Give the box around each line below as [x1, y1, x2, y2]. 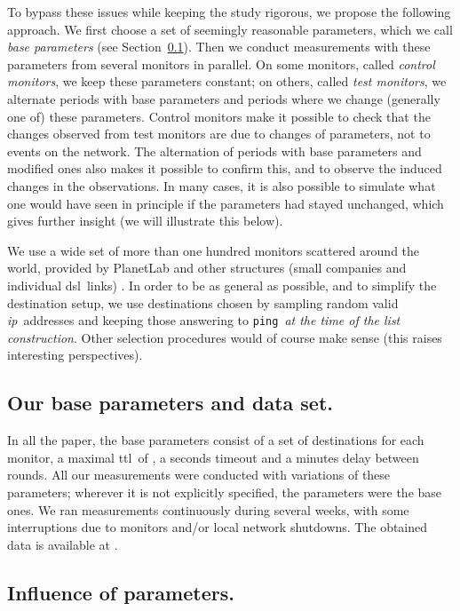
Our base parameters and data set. [7, 389, 334, 417]
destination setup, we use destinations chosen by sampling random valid [7, 293, 399, 312]
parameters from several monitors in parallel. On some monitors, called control [7, 54, 435, 73]
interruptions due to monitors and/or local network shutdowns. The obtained [7, 518, 428, 536]
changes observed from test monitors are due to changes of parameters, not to [7, 124, 431, 143]
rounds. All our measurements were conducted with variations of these [7, 465, 391, 484]
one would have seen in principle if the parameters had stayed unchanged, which [7, 194, 444, 212]
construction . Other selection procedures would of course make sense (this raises [7, 328, 442, 346]
